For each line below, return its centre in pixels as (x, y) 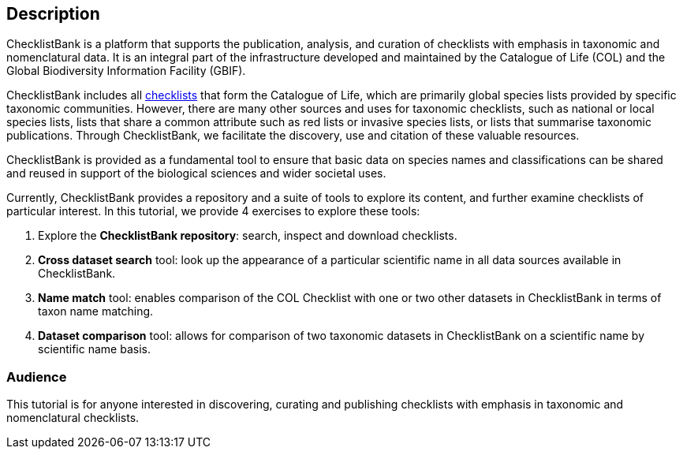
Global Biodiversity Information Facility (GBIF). (126, 71)
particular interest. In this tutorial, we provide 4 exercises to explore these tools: (213, 211)
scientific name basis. (94, 349)
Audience (37, 377)
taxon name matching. (96, 311)
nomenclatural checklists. (73, 418)
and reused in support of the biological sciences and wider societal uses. (196, 173)
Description (53, 14)
